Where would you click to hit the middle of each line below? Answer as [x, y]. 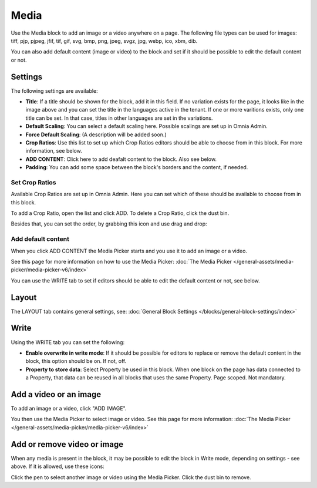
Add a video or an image [56, 394]
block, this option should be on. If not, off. [76, 361]
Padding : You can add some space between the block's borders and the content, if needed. [137, 167]
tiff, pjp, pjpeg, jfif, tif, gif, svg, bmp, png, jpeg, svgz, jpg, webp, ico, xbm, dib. [104, 41]
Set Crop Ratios [33, 182]
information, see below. [54, 151]
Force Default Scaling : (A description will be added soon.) [96, 134]
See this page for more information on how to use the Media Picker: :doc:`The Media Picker [121, 261]
